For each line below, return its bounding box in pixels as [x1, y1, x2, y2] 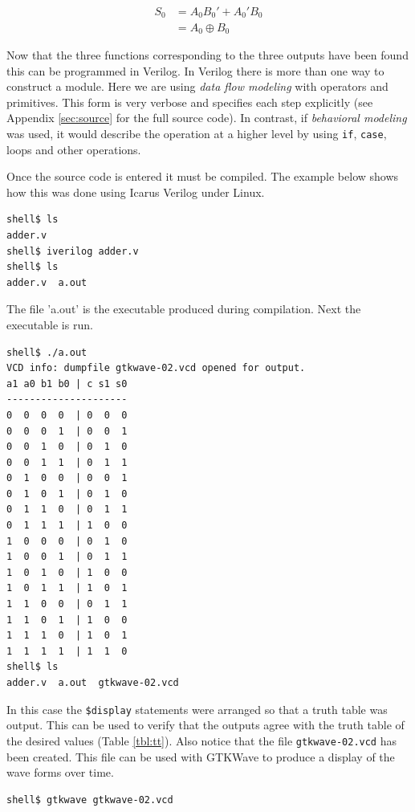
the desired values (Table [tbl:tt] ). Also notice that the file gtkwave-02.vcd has [6, 732, 397, 749]
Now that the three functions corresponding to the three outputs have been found [6, 46, 409, 63]
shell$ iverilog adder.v [6, 245, 139, 257]
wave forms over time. [6, 764, 114, 781]
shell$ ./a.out [6, 346, 87, 358]
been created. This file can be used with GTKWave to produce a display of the [6, 748, 395, 765]
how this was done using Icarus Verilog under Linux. [6, 183, 265, 200]
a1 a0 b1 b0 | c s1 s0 [6, 377, 128, 390]
